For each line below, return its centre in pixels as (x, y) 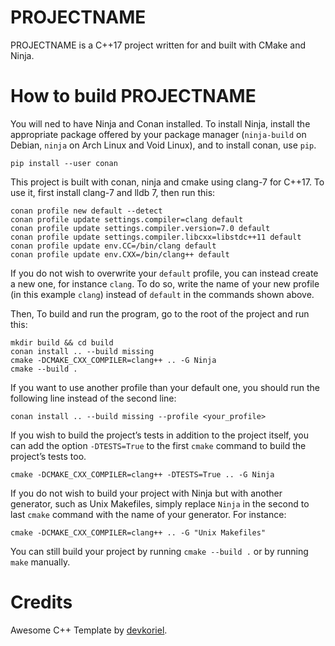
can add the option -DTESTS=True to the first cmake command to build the (158, 445)
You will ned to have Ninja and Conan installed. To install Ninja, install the (160, 123)
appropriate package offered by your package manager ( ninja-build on (158, 134)
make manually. (40, 562)
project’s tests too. (48, 456)
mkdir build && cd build (62, 342)
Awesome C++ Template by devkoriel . (89, 630)
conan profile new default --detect (86, 211)
